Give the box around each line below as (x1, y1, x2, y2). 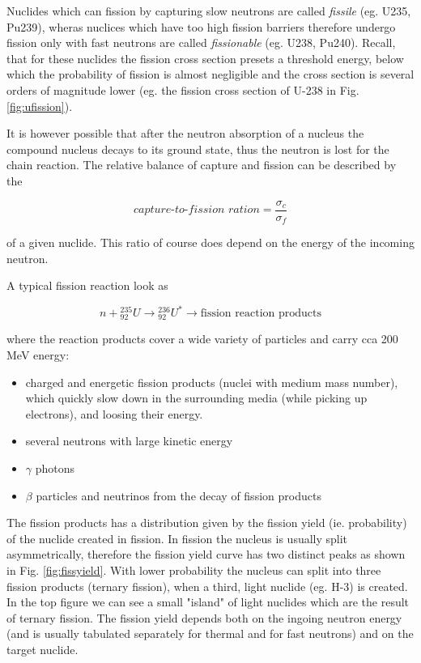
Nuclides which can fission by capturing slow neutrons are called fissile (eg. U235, (6, 2, 411, 19)
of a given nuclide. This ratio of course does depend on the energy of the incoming (6, 234, 415, 251)
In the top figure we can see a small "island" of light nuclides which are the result (6, 593, 410, 610)
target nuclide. (6, 640, 79, 657)
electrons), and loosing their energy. (25, 405, 203, 422)
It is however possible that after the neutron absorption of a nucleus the (6, 125, 364, 142)
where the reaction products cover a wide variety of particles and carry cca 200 (6, 330, 398, 347)
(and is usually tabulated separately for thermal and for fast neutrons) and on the (6, 625, 414, 642)
